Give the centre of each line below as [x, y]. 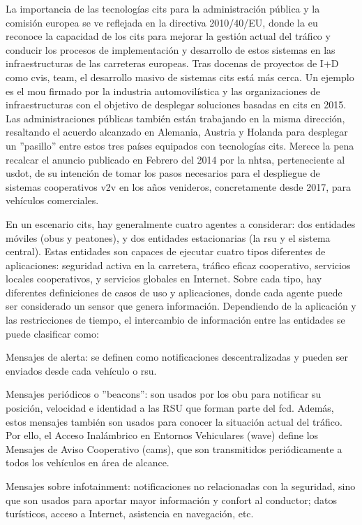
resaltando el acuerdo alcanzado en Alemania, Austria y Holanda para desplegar [177, 132]
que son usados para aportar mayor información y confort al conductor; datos [172, 499]
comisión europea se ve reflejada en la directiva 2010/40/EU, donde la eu [162, 22]
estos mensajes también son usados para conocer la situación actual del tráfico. [174, 421]
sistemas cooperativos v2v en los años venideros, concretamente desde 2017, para [179, 186]
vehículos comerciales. [52, 200]
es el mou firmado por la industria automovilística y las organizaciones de [163, 91]
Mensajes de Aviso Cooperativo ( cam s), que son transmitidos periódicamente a [174, 448]
